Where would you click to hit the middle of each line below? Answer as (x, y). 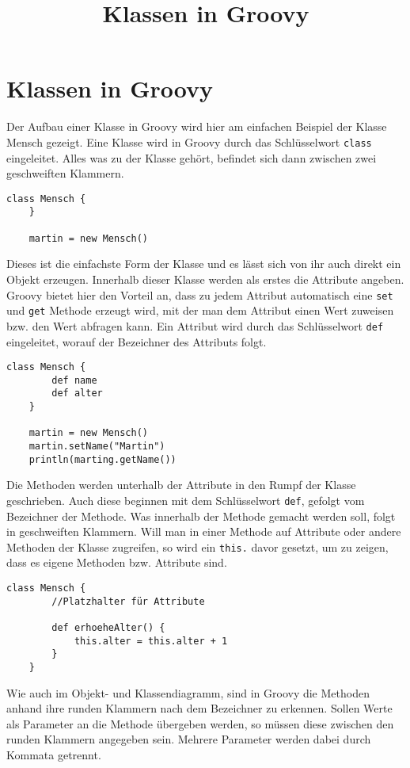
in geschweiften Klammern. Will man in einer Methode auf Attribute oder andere (204, 531)
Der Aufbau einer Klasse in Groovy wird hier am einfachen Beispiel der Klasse (197, 126)
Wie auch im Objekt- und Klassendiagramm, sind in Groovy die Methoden (188, 692)
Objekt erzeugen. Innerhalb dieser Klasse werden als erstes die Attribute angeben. (205, 279)
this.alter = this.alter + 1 (151, 641)
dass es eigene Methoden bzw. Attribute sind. (117, 562)
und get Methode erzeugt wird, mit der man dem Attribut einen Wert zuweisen (200, 310)
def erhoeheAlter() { (108, 628)
